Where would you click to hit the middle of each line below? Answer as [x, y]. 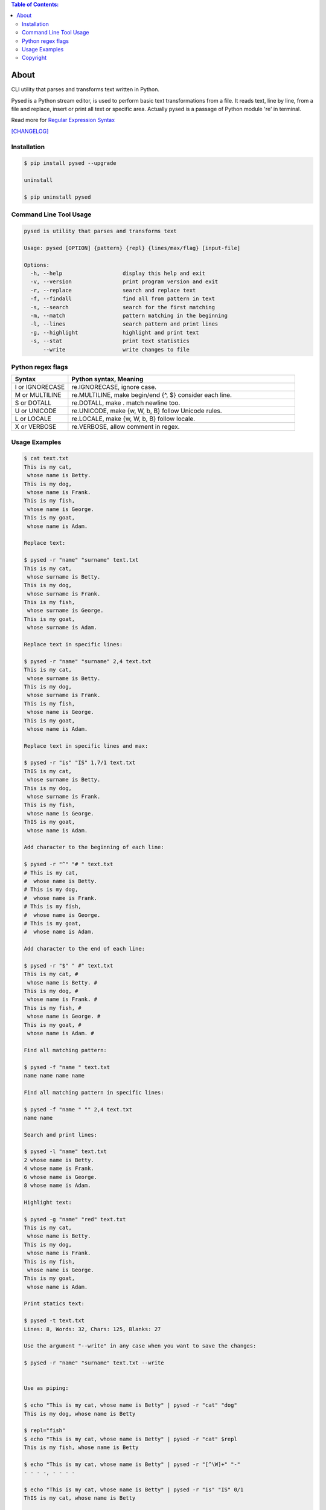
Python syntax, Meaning [107, 379]
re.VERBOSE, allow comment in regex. [126, 427]
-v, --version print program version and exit [124, 282]
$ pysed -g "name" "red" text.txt [75, 1219]
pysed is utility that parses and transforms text [101, 231]
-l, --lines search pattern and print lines [124, 324]
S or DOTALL [33, 403]
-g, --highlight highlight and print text [115, 333]
